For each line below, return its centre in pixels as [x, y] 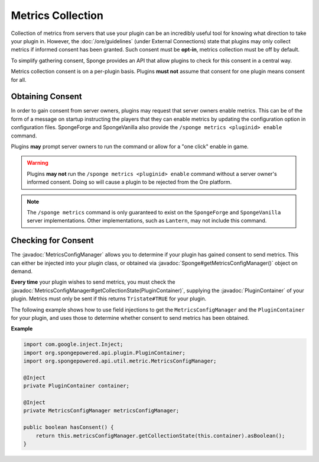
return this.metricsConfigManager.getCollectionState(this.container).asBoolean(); [160, 436]
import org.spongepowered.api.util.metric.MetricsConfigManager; [120, 361]
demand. [22, 271]
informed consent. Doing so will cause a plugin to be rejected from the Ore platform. [129, 182]
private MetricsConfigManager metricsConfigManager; [101, 411]
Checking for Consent [52, 241]
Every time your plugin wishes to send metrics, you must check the [93, 282]
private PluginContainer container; [77, 386]
